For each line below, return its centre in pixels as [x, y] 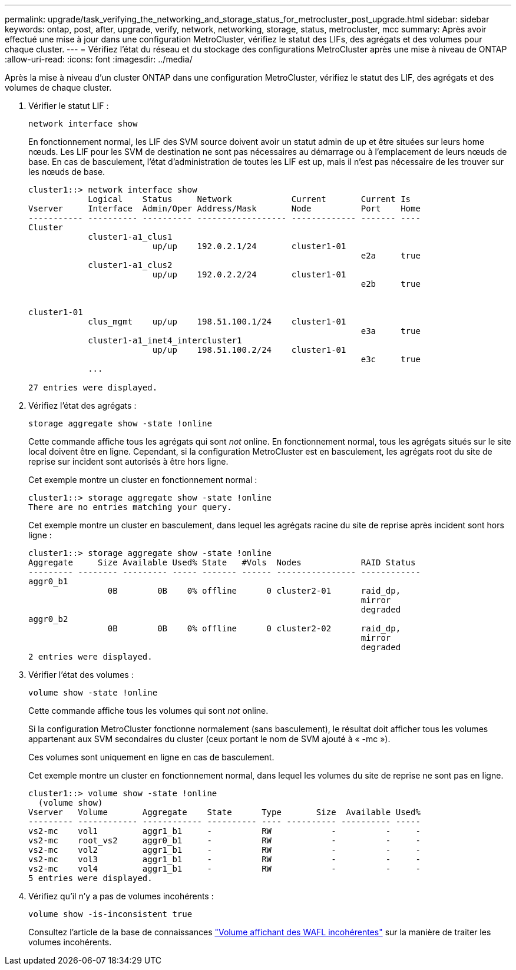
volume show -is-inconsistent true [110, 914]
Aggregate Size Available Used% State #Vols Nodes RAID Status [222, 562]
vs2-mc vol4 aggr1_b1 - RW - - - [224, 869]
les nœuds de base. [67, 172]
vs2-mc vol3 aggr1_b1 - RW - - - [224, 859]
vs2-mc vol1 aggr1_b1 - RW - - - [224, 831]
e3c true [391, 359]
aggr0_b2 [48, 619]
